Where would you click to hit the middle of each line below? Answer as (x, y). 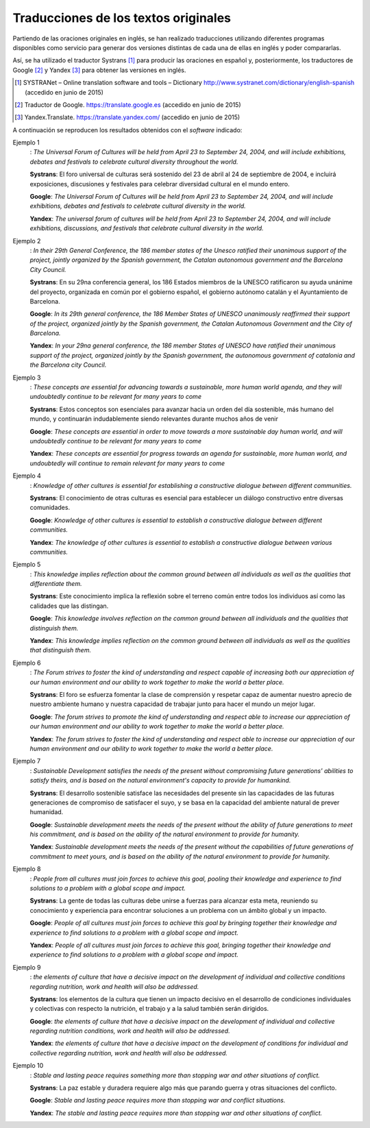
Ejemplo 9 (27, 967)
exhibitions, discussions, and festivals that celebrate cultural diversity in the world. (147, 228)
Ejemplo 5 (27, 565)
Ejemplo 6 (27, 663)
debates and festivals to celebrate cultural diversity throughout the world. (134, 162)
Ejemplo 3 (27, 378)
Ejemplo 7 (27, 761)
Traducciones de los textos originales (122, 18)
